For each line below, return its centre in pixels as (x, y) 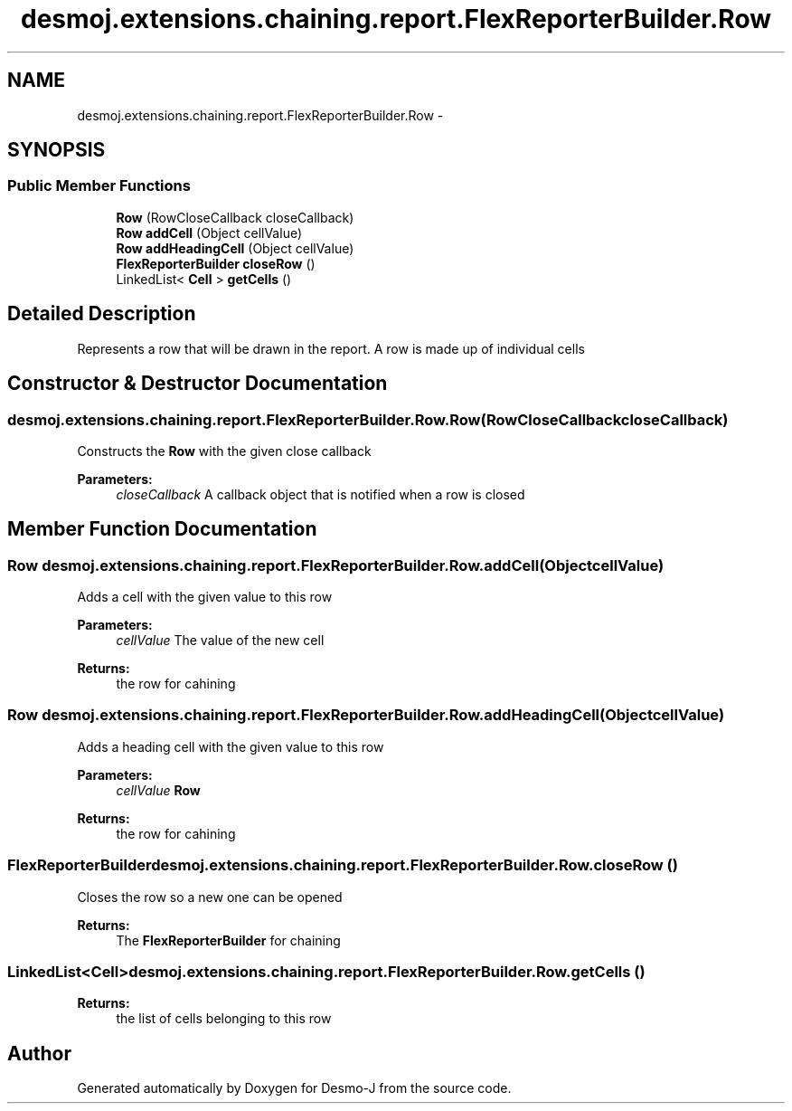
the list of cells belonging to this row (224, 1019)
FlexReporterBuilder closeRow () (216, 263)
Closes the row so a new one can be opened (210, 897)
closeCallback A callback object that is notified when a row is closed (321, 494)
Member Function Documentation (162, 529)
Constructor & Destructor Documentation (198, 384)
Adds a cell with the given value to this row (205, 597)
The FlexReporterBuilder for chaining (228, 940)
